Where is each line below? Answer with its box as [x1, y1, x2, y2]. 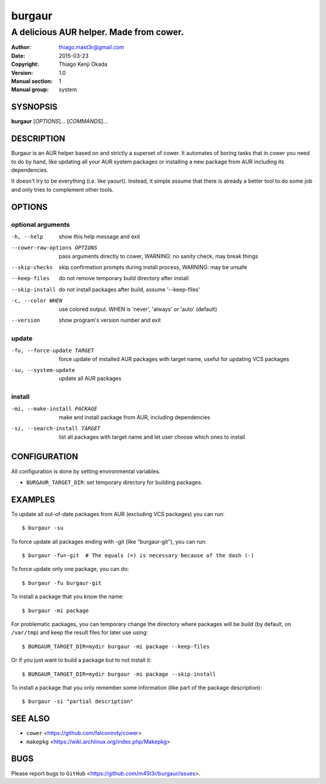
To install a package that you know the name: [11, 593, 124, 600]
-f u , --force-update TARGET [11, 347, 95, 354]
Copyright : [11, 60, 39, 68]
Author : [11, 44, 31, 51]
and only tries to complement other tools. [11, 186, 114, 193]
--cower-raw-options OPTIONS [11, 244, 98, 251]
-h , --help [11, 233, 43, 240]
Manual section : [11, 77, 53, 85]
